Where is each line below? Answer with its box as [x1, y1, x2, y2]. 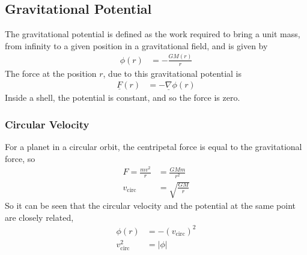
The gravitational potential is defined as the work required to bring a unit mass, [5, 28, 300, 40]
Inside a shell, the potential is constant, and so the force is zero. [5, 91, 240, 104]
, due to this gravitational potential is [103, 67, 242, 79]
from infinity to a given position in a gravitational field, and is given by [5, 39, 268, 52]
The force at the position [5, 67, 97, 79]
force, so [5, 152, 35, 164]
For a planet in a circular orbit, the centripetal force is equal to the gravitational [5, 140, 302, 153]
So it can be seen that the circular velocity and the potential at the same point [5, 199, 296, 212]
